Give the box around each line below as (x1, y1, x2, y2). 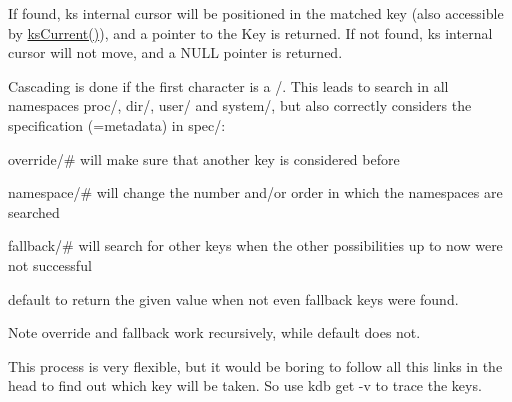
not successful (8, 254, 92, 275)
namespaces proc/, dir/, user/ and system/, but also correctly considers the (8, 95, 472, 116)
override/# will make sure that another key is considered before (8, 148, 400, 169)
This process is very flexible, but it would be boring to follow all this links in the (8, 355, 503, 376)
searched (8, 201, 60, 222)
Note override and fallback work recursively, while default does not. (8, 322, 421, 343)
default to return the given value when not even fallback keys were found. (8, 288, 459, 309)
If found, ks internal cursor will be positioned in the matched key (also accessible (8, 3, 504, 23)
